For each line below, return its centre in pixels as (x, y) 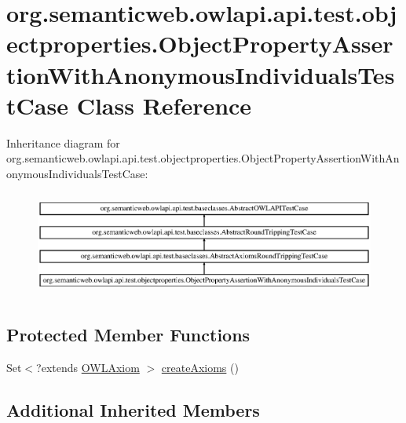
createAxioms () (200, 367)
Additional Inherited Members (133, 409)
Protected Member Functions (128, 334)
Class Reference (164, 105)
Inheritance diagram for (63, 142)
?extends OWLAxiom (88, 367)
